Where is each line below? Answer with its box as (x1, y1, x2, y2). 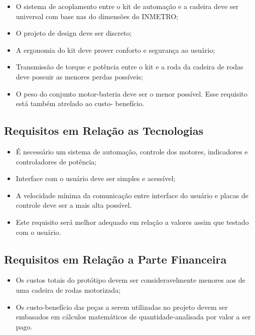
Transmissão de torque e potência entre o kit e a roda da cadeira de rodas (16, 61, 243, 72)
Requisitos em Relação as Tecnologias (4, 123, 203, 138)
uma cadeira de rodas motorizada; (16, 284, 121, 295)
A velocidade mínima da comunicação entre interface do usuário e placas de (16, 190, 248, 200)
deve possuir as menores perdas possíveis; (16, 71, 143, 81)
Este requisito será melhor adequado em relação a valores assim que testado (16, 216, 249, 227)
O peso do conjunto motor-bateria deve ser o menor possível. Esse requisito (16, 88, 247, 99)
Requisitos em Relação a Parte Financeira (4, 251, 227, 267)
